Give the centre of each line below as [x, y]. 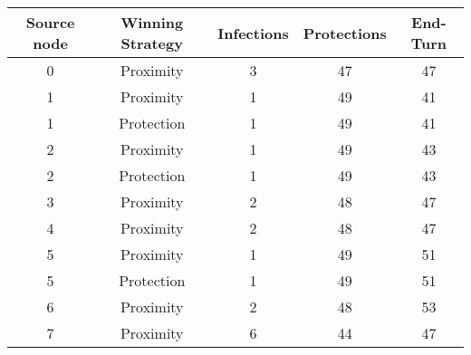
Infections [253, 33]
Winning [152, 22]
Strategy [152, 43]
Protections [345, 33]
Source [50, 22]
